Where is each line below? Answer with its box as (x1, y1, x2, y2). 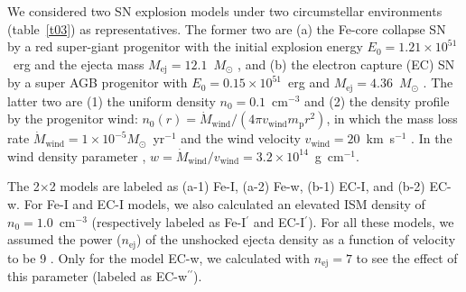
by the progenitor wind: (7, 109, 138, 128)
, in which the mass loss (326, 109, 458, 128)
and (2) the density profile (303, 91, 450, 110)
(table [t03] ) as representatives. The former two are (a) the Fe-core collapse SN (7, 19, 446, 38)
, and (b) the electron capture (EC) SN (238, 54, 455, 73)
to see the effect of (356, 248, 458, 267)
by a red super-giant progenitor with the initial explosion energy (7, 37, 363, 56)
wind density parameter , (7, 146, 146, 165)
